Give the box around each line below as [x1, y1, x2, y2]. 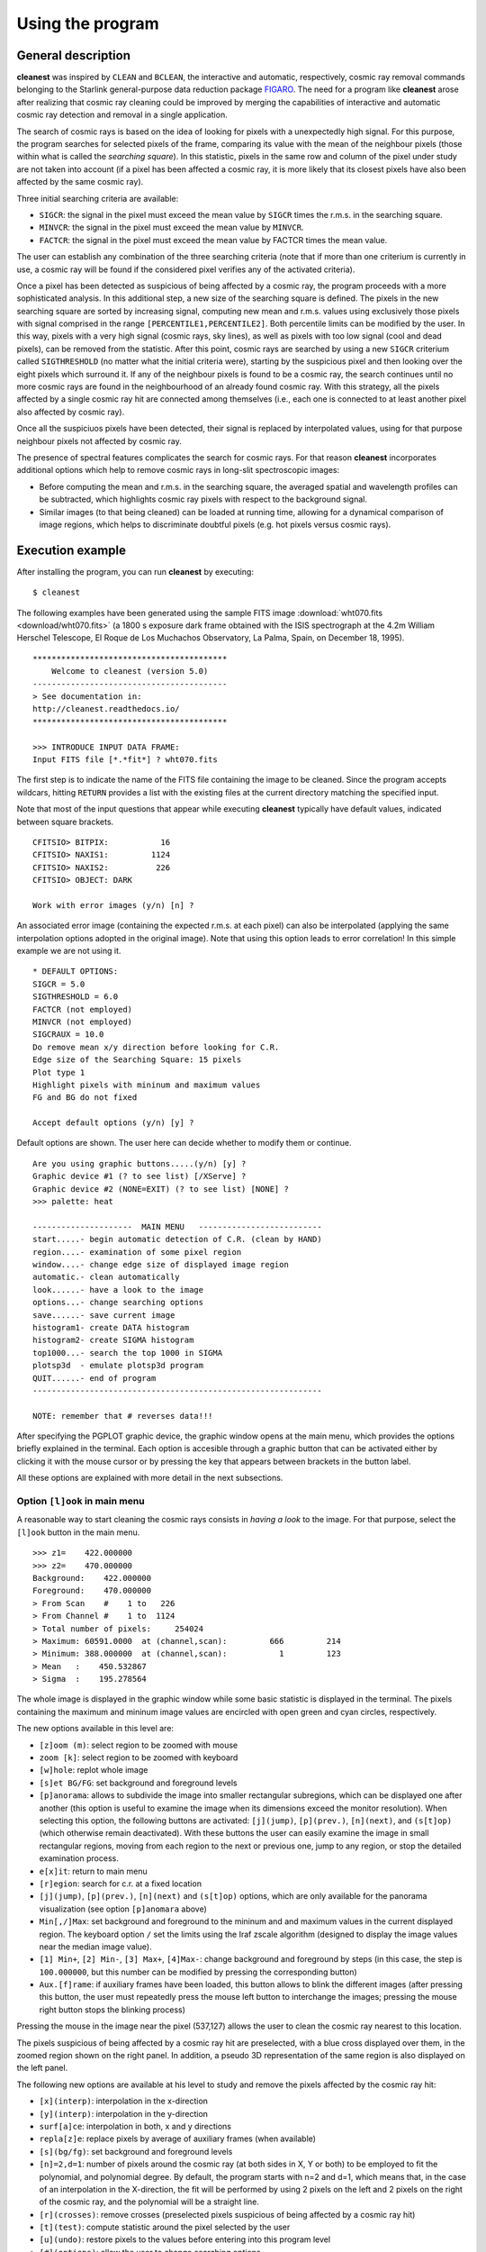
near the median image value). [39, 1941, 152, 1952]
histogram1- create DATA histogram [32, 1322, 190, 1332]
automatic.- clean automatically [32, 1272, 180, 1283]
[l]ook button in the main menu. [16, 1527, 140, 1538]
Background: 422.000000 [32, 1573, 152, 1583]
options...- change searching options [32, 1297, 204, 1308]
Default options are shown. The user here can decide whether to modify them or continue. [16, 1138, 352, 1149]
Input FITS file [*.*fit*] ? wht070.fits [32, 754, 218, 765]
